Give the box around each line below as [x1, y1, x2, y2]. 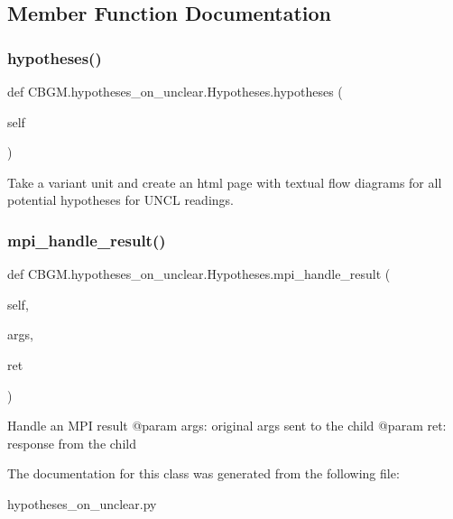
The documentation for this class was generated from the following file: [7, 464, 400, 483]
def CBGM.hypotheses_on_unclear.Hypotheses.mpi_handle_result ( [7, 264, 391, 283]
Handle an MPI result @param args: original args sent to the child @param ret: [7, 416, 447, 435]
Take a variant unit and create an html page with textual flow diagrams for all [7, 172, 442, 191]
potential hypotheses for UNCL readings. [7, 190, 234, 209]
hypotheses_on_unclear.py [7, 494, 157, 513]
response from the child [7, 433, 136, 452]
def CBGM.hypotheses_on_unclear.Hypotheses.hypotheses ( [7, 82, 343, 100]
